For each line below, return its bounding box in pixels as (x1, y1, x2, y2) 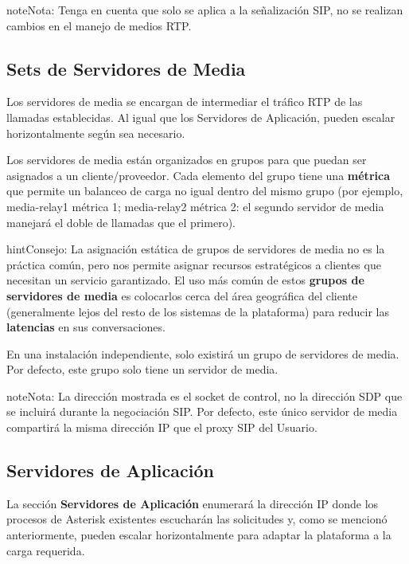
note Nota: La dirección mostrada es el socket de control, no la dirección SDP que (6, 387, 403, 404)
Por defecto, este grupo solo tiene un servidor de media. (6, 361, 279, 378)
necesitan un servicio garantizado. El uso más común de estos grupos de (6, 272, 364, 288)
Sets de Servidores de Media (6, 56, 246, 80)
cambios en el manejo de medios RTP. (6, 17, 192, 33)
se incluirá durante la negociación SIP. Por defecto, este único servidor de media (6, 403, 398, 420)
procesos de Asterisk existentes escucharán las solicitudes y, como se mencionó (6, 511, 388, 527)
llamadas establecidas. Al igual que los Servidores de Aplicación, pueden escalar (6, 108, 395, 125)
